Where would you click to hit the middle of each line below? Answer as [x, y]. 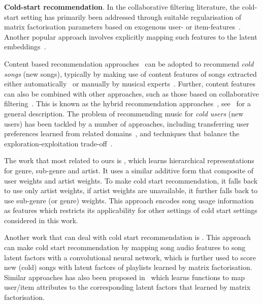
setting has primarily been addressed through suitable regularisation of [131, 17]
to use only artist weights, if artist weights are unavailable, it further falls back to [131, 190]
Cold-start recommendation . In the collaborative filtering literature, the [122, 7]
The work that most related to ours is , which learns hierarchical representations [129, 160]
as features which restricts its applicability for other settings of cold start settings [131, 210]
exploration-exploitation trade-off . [58, 143]
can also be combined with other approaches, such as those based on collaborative [131, 93]
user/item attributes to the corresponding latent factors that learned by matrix [127, 287]
